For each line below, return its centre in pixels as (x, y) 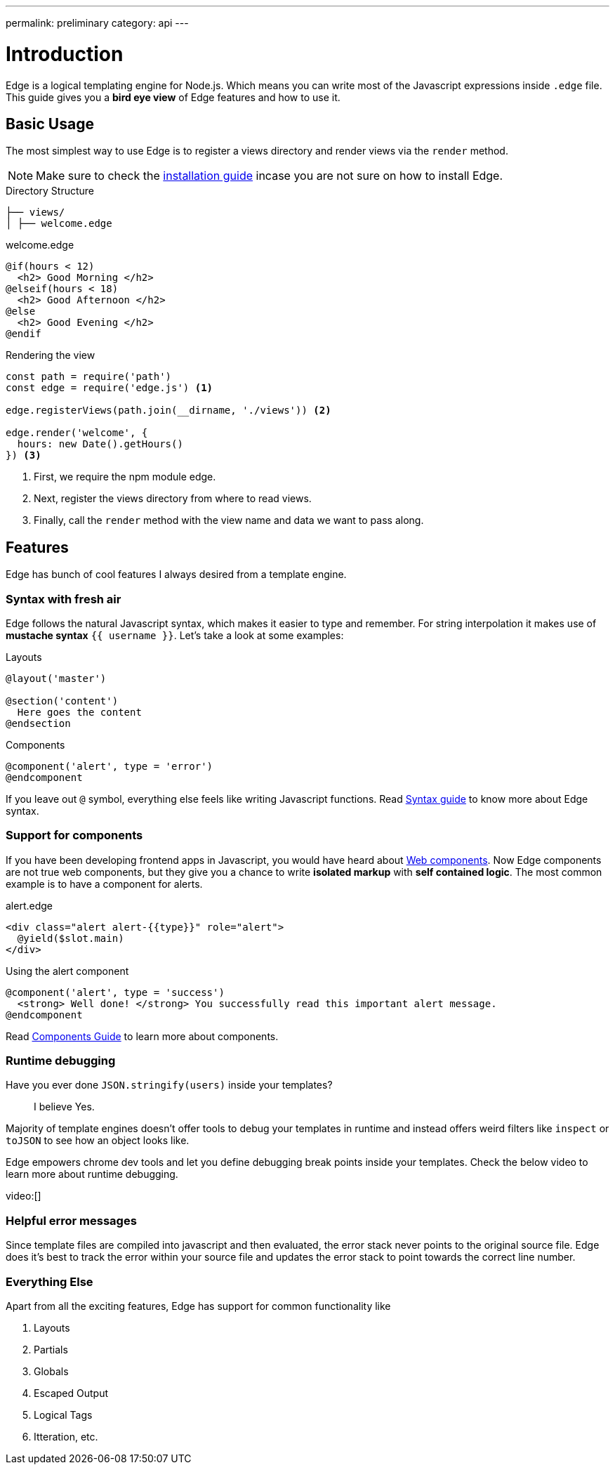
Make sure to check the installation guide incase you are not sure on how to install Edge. (270, 176)
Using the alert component (67, 971)
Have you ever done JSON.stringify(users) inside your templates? (169, 1085)
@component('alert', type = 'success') (115, 992)
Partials (51, 1349)
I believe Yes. (64, 1107)
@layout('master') (56, 678)
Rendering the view (51, 355)
